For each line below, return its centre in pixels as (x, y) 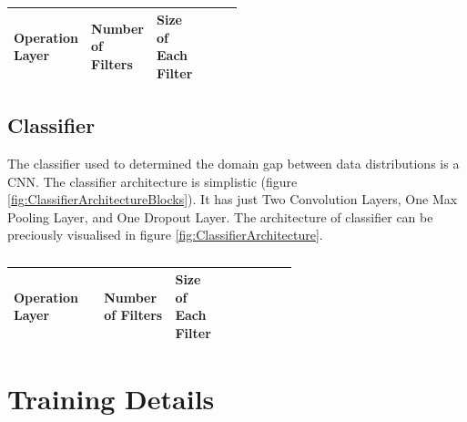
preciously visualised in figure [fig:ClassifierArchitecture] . (165, 235)
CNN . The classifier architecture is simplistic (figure (152, 181)
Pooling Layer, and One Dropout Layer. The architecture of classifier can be (220, 216)
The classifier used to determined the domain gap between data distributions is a (233, 164)
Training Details (111, 399)
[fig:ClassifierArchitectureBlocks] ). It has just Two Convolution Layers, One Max (233, 199)
